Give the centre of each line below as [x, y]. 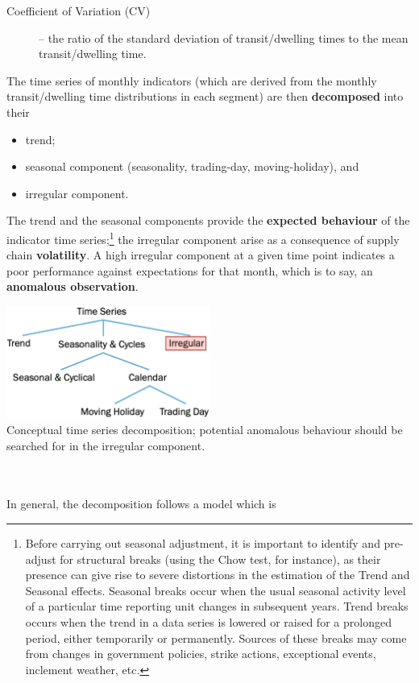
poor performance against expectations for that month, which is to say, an [190, 270]
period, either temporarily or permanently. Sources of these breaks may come [216, 637]
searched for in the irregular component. [106, 445]
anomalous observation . [73, 286]
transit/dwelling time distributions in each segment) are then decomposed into [205, 96]
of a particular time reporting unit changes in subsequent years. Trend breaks [217, 606]
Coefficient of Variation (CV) [79, 10]
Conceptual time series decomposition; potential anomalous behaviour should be [205, 430]
